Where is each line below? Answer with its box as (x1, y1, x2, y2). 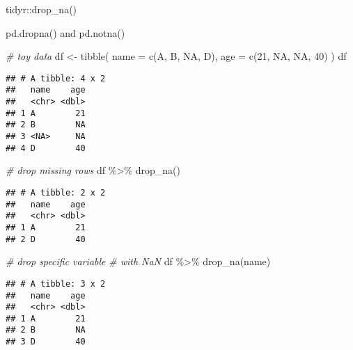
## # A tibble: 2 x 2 (6, 187, 106, 198)
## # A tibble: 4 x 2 (6, 73, 106, 83)
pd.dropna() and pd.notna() (6, 25, 125, 40)
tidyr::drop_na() (6, 2, 77, 16)
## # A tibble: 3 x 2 (6, 278, 106, 289)
